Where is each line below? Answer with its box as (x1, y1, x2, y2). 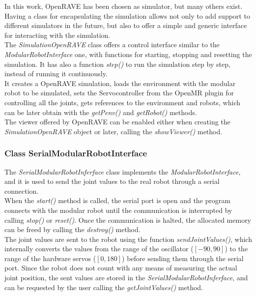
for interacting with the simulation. (4, 30, 111, 40)
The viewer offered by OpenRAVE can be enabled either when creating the (4, 117, 230, 127)
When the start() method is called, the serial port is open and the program (4, 195, 230, 206)
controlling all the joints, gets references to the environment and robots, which (4, 97, 241, 107)
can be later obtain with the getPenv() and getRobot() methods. (4, 107, 197, 117)
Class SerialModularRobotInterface (4, 147, 147, 159)
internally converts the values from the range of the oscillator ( (4, 243, 194, 254)
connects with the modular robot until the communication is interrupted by (4, 205, 232, 215)
